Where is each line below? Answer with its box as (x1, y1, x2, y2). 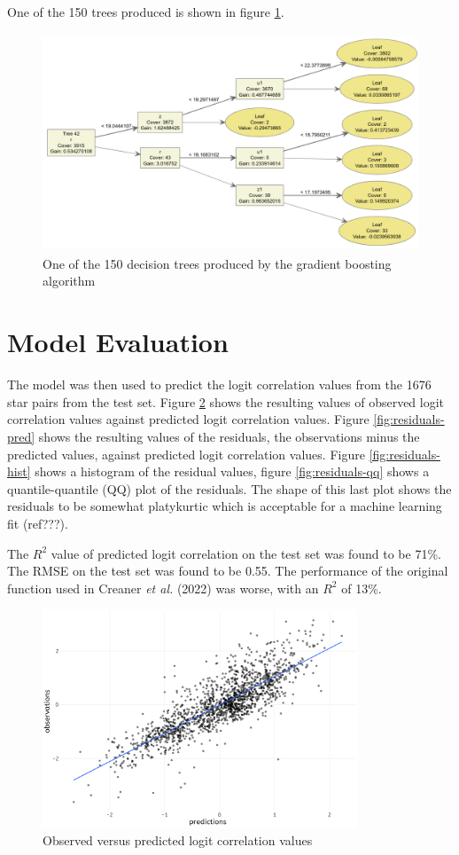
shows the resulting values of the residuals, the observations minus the (38, 427, 420, 445)
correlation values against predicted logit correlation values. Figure (7, 410, 370, 428)
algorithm (43, 271, 96, 290)
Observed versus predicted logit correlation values (43, 830, 313, 849)
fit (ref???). (7, 514, 68, 532)
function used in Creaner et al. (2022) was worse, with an (7, 578, 319, 597)
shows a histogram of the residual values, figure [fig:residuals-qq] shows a (35, 462, 430, 481)
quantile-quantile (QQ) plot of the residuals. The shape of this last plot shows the (7, 479, 452, 498)
